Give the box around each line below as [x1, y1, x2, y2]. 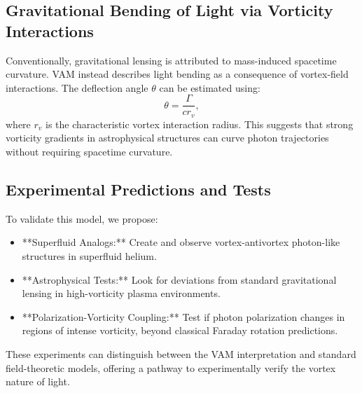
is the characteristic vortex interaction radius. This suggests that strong [46, 116, 354, 131]
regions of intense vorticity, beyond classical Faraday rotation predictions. [22, 323, 338, 338]
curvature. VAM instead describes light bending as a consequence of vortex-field [6, 67, 349, 81]
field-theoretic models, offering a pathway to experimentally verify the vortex [6, 360, 336, 375]
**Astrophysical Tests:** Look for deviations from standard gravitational [22, 272, 337, 287]
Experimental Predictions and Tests [6, 179, 271, 200]
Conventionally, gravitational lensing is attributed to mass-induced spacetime [6, 53, 337, 67]
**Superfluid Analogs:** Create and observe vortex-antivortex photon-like [22, 235, 340, 249]
